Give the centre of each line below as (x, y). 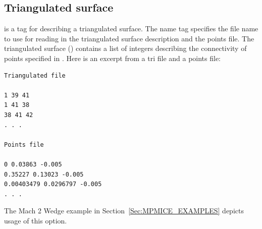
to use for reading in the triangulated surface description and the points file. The (129, 38)
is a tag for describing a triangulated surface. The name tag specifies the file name (131, 28)
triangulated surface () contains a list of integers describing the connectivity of (125, 48)
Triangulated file (35, 75)
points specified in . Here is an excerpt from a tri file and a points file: (113, 58)
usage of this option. (36, 220)
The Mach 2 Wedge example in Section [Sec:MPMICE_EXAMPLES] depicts (124, 211)
